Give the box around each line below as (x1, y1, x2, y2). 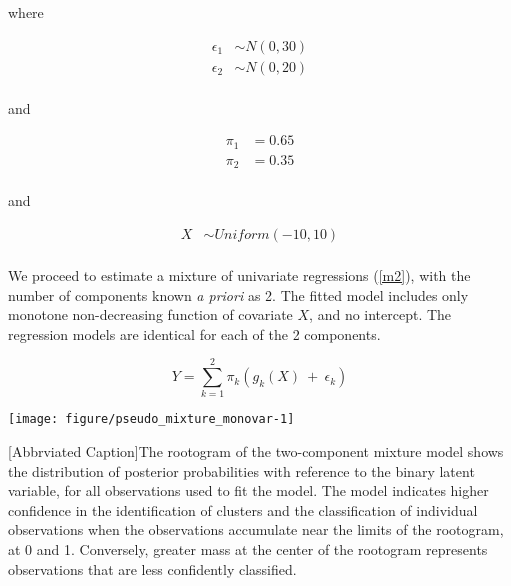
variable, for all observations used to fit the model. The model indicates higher (8, 480, 489, 501)
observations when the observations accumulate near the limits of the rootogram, (8, 519, 504, 540)
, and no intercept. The (309, 304, 452, 325)
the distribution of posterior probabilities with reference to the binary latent (8, 460, 475, 481)
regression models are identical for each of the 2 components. (8, 323, 381, 344)
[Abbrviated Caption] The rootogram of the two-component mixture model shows (8, 441, 504, 462)
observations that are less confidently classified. (8, 558, 297, 579)
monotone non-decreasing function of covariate (8, 304, 293, 325)
